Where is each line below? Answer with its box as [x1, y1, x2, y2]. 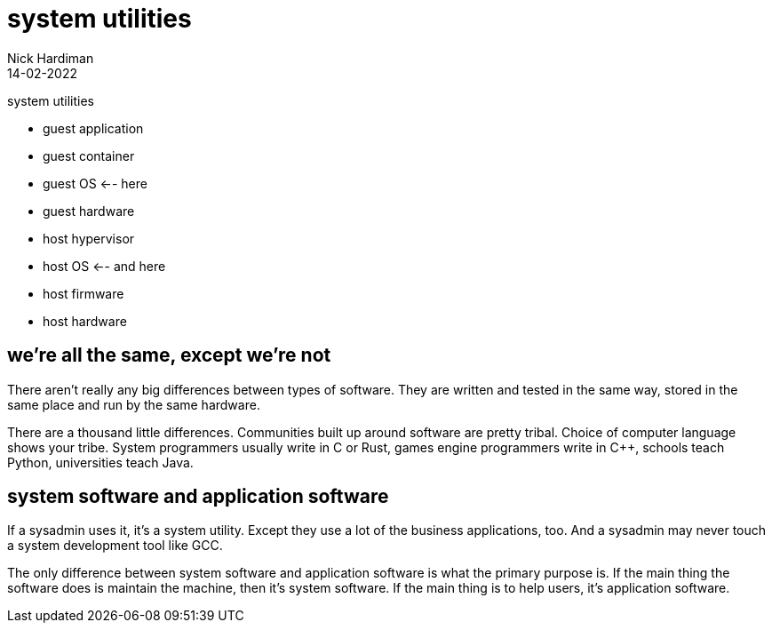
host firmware [43, 285, 124, 301]
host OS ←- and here [43, 258, 166, 274]
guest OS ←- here [43, 175, 147, 191]
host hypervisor [43, 230, 135, 246]
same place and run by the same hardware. [7, 396, 260, 412]
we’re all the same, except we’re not [7, 344, 331, 367]
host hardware [43, 313, 127, 329]
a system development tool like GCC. [7, 538, 223, 554]
